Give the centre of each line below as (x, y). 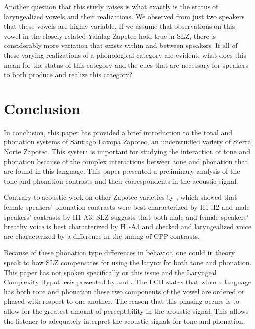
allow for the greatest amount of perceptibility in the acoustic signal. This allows (126, 310)
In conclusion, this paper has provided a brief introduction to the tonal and (118, 132)
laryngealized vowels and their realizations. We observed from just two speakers (124, 16)
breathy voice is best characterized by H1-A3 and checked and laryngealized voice (127, 226)
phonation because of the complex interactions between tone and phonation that (126, 161)
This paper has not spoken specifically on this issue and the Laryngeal (110, 272)
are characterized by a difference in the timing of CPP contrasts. (102, 236)
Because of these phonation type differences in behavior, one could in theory (120, 253)
